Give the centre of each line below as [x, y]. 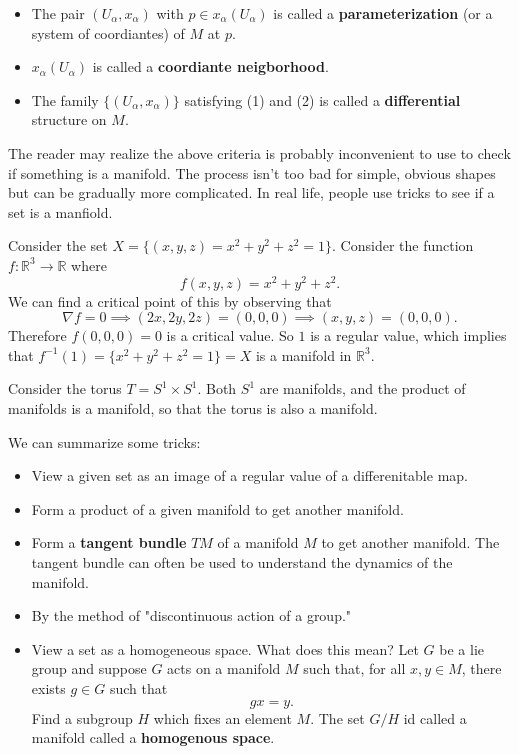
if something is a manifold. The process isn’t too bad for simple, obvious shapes [252, 172]
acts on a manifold [224, 668]
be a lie [461, 648]
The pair [58, 13]
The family [65, 99]
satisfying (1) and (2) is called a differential [322, 99]
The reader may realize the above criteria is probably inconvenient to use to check [259, 152]
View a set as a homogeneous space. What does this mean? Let [225, 648]
